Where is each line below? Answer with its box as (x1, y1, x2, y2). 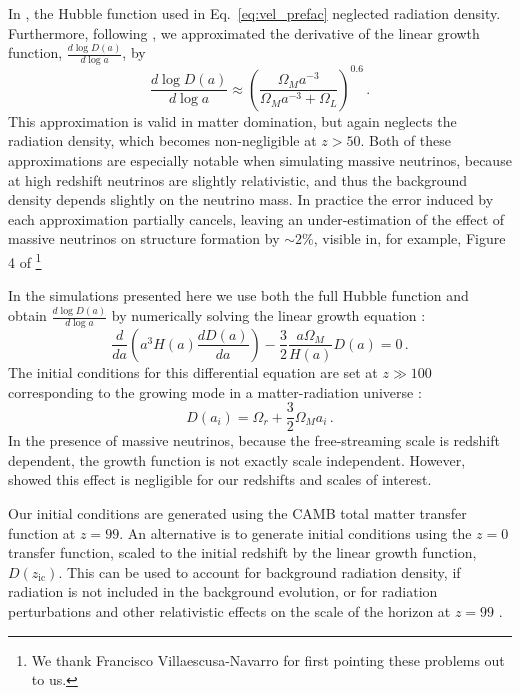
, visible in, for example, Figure (313, 228, 506, 249)
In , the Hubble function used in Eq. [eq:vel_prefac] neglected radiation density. (8, 3, 501, 23)
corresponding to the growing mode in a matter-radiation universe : (8, 381, 422, 402)
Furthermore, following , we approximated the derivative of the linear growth (8, 22, 480, 43)
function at (8, 522, 76, 543)
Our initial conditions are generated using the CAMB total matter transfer (8, 503, 467, 523)
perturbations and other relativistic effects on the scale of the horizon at (8, 600, 451, 621)
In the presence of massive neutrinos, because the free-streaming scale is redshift (8, 430, 500, 451)
